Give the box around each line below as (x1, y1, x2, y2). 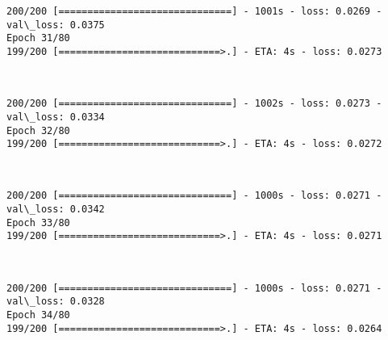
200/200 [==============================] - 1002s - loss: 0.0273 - (6, 98, 382, 110)
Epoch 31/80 (6, 32, 70, 44)
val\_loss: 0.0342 (6, 204, 105, 216)
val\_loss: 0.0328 (6, 296, 105, 308)
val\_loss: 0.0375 (6, 19, 105, 31)
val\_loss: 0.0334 (6, 111, 105, 123)
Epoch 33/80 (6, 216, 70, 229)
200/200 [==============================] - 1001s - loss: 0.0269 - (6, 6, 382, 17)
